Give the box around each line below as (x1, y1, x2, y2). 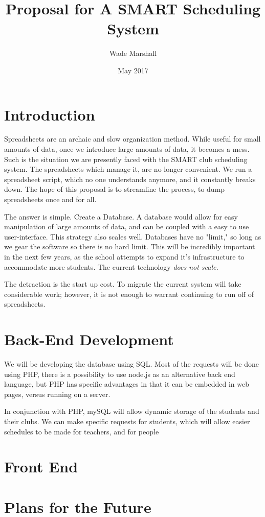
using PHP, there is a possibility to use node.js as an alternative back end (4, 368, 235, 379)
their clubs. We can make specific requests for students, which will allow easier (4, 416, 250, 427)
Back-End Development (4, 329, 174, 350)
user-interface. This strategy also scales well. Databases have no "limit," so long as (4, 231, 261, 242)
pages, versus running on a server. (4, 388, 111, 399)
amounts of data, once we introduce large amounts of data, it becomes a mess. (4, 144, 250, 154)
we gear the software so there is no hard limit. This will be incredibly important (4, 241, 255, 252)
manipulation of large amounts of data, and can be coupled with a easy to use (4, 221, 249, 232)
